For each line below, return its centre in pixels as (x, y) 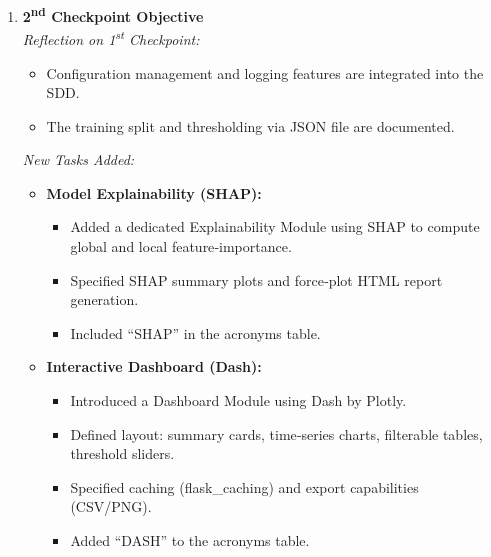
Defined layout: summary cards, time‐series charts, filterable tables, (276, 433)
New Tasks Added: (78, 159)
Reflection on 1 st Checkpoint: (111, 37)
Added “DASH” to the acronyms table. (190, 540)
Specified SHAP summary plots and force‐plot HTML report (256, 279)
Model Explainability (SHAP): (154, 192)
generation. (104, 299)
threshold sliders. (122, 453)
